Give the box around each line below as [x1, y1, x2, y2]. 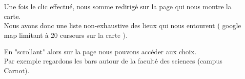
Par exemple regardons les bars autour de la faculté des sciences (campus [4, 56, 223, 66]
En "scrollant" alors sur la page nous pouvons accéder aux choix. [4, 46, 197, 56]
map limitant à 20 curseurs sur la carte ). [4, 30, 127, 40]
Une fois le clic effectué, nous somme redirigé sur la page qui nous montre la [4, 1, 231, 12]
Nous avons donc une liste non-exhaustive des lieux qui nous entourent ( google [4, 20, 241, 31]
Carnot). [4, 65, 30, 75]
